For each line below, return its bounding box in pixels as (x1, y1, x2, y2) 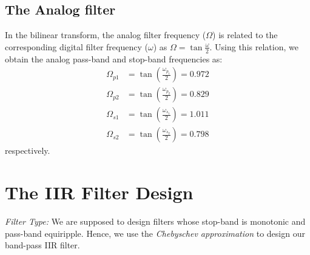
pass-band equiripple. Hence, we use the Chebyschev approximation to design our (5, 227, 305, 239)
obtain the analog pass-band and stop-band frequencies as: (5, 52, 223, 65)
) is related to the (212, 28, 278, 41)
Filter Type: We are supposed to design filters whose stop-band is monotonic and (5, 215, 306, 228)
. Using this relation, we (209, 40, 298, 53)
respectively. (5, 144, 50, 157)
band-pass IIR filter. (5, 239, 80, 251)
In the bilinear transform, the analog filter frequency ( (5, 28, 206, 41)
